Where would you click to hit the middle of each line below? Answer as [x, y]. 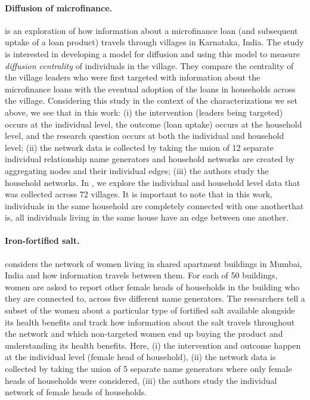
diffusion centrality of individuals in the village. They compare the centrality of [149, 65]
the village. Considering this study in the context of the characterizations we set [151, 100]
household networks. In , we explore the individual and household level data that [153, 182]
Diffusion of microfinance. [59, 7]
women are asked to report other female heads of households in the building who [152, 286]
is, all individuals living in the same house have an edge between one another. [147, 217]
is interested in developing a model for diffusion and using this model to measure [152, 53]
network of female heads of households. [76, 392]
